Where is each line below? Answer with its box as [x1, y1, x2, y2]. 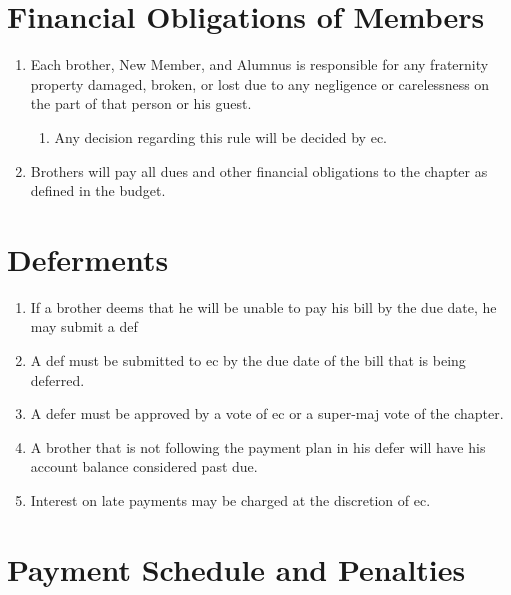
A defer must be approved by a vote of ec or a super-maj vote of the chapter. [30, 403, 504, 424]
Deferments [7, 238, 169, 279]
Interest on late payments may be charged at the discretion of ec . [30, 489, 431, 510]
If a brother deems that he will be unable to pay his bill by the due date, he [30, 296, 497, 317]
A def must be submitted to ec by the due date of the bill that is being [30, 350, 466, 370]
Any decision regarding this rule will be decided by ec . [54, 126, 388, 147]
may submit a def [30, 316, 138, 337]
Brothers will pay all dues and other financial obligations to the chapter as [30, 160, 488, 181]
